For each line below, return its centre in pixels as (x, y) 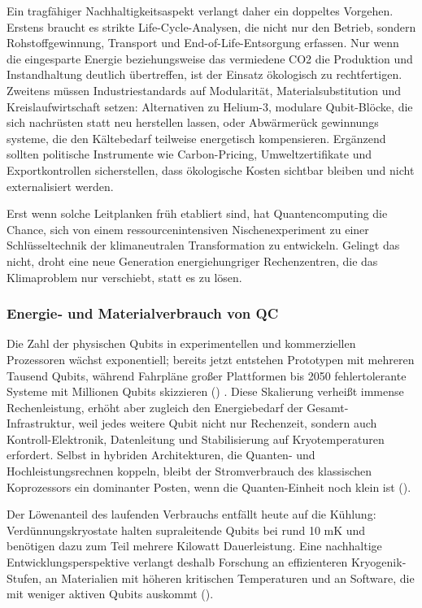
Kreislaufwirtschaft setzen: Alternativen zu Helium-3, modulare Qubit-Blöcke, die (210, 106)
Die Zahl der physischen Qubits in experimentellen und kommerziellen (181, 343)
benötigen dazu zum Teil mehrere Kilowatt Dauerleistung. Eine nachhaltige (194, 546)
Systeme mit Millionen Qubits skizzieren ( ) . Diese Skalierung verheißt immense (205, 391)
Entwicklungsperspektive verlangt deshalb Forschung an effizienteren (177, 562)
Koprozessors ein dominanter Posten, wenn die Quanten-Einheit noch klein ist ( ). (209, 486)
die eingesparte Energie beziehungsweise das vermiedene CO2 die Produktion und (210, 58)
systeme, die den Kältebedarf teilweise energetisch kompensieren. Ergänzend (196, 138)
